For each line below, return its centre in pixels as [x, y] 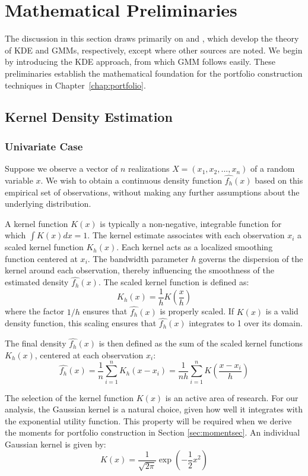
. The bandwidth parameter [138, 258]
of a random [273, 168]
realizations [149, 168]
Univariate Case [44, 146]
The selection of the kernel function [69, 397]
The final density [36, 343]
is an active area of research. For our [232, 397]
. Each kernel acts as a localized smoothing [195, 247]
